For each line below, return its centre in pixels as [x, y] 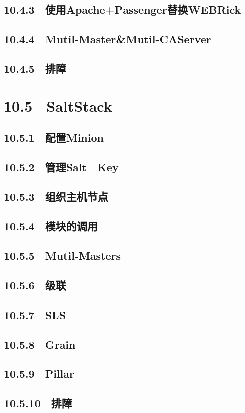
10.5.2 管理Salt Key [61, 167]
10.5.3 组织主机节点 [56, 196]
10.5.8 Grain [40, 344]
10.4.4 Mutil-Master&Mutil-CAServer [107, 39]
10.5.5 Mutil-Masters [63, 255]
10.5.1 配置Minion [54, 137]
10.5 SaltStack [58, 105]
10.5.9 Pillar [39, 374]
